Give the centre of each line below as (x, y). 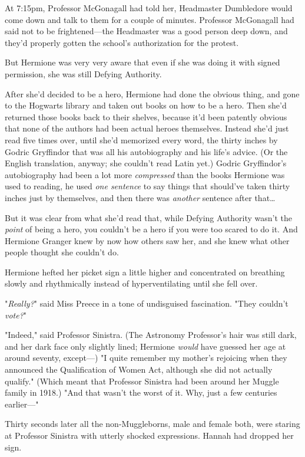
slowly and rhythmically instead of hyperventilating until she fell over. (131, 283)
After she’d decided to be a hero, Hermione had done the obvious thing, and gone (152, 93)
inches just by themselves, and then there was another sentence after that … (140, 197)
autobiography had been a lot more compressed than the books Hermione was (145, 174)
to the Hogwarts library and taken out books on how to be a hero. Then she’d (146, 105)
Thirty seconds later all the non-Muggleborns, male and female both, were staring (152, 424)
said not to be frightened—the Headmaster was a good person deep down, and (146, 31)
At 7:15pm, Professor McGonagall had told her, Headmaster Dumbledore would (149, 8)
